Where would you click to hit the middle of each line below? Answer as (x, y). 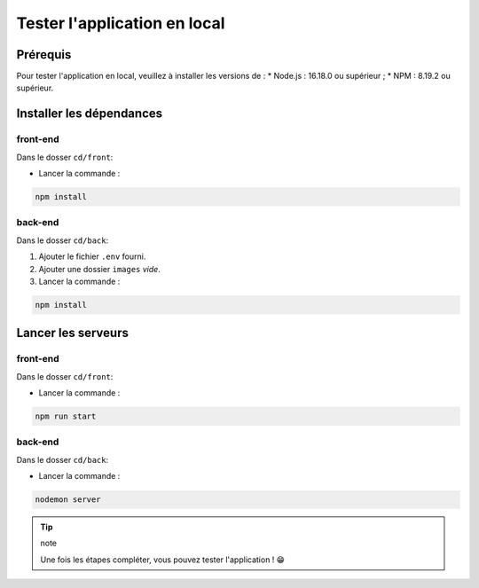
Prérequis (44, 55)
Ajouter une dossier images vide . (100, 269)
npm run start (66, 416)
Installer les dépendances (90, 114)
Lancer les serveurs (72, 333)
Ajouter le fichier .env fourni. (92, 256)
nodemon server (68, 500)
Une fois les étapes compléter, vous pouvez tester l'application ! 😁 (163, 560)
